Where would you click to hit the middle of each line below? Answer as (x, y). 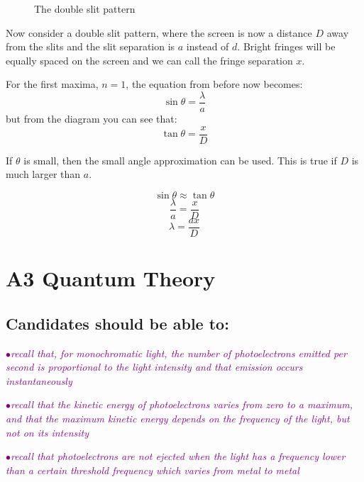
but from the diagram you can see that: (92, 119)
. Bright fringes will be (286, 46)
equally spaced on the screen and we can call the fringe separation (149, 60)
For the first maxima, (52, 84)
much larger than (43, 174)
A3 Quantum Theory (111, 278)
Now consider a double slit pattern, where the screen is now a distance (159, 32)
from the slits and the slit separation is (90, 46)
